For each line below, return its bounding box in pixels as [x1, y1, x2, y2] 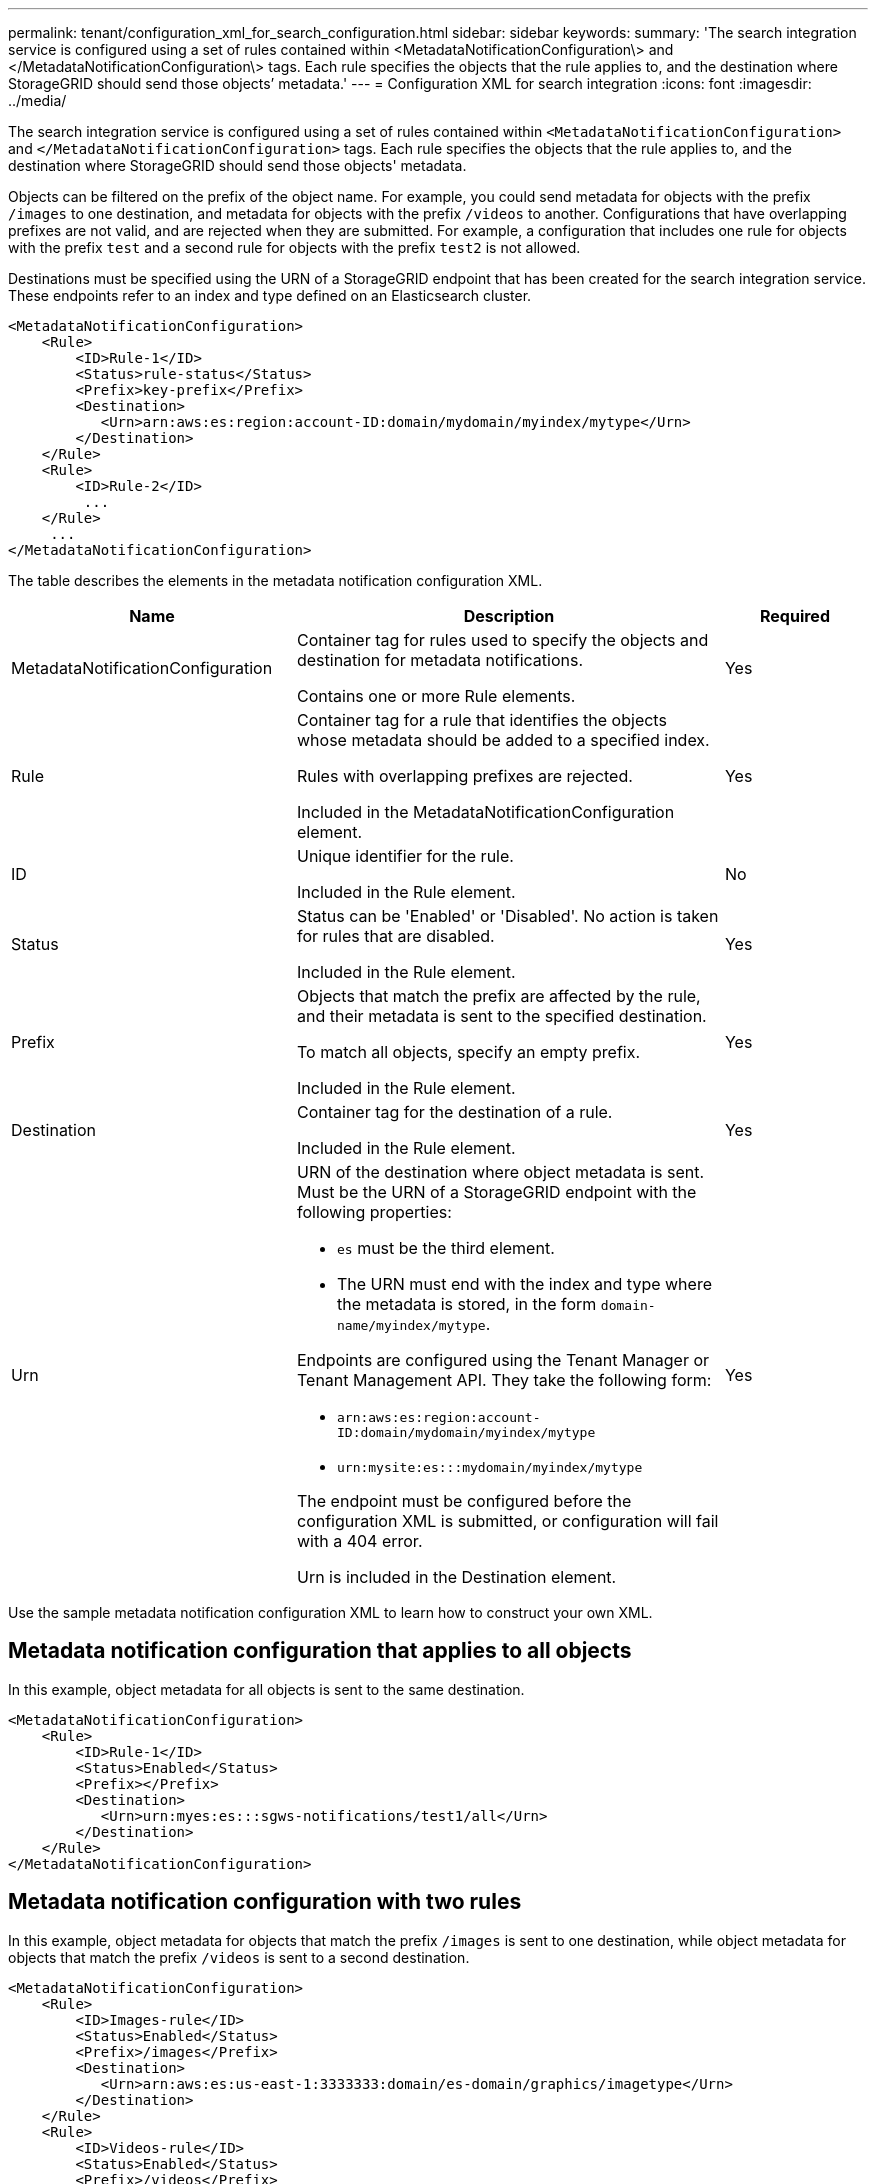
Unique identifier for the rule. [296, 846, 514, 866]
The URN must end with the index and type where [336, 1274, 712, 1294]
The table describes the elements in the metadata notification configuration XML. [8, 572, 543, 589]
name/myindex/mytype [336, 1318, 486, 1333]
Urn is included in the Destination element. [296, 1567, 617, 1587]
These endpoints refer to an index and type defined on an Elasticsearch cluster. [8, 287, 532, 304]
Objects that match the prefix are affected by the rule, [296, 986, 701, 1006]
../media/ [8, 92, 67, 109]
